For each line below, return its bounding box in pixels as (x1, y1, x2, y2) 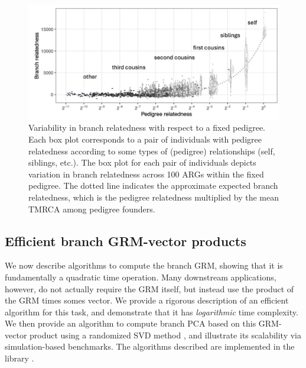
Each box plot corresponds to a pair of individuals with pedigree (28, 133, 262, 145)
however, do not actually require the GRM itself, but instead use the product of (5, 282, 294, 295)
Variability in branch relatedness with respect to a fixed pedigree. (28, 121, 266, 134)
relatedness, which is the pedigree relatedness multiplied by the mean (28, 191, 279, 203)
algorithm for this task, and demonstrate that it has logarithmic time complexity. (5, 305, 298, 318)
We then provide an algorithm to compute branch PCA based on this (5, 317, 256, 330)
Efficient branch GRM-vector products (5, 231, 246, 250)
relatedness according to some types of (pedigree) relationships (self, (28, 144, 275, 157)
